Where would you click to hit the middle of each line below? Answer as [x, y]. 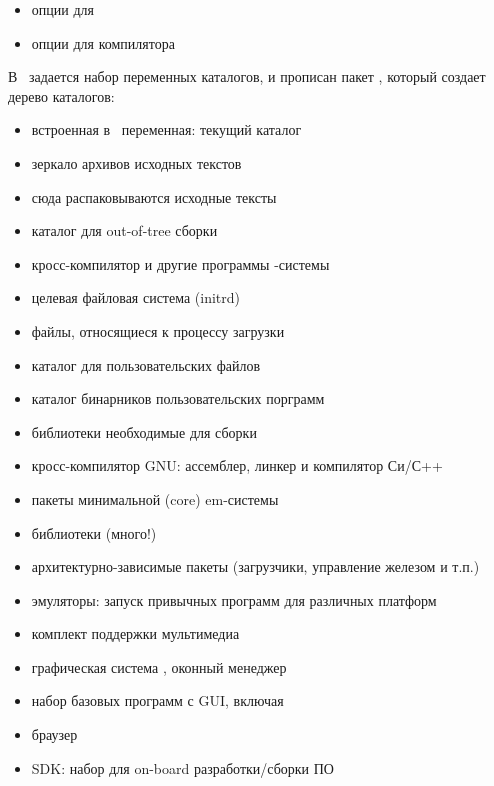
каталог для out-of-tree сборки [124, 230]
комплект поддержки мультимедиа [135, 633]
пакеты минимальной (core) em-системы [155, 498]
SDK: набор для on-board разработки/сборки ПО [182, 767]
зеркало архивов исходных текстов [136, 162]
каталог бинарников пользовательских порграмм [178, 398]
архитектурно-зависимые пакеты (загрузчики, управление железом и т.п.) [255, 566]
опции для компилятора [103, 42]
